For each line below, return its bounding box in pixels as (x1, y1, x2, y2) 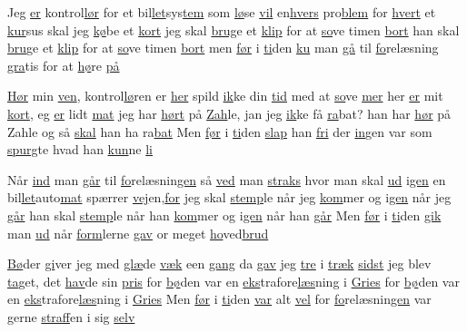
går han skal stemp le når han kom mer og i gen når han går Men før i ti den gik (7, 205, 442, 224)
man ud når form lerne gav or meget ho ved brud (7, 223, 269, 242)
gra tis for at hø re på (7, 55, 120, 74)
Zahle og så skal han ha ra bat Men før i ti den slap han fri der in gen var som (7, 122, 432, 141)
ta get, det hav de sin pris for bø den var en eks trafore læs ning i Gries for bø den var (7, 271, 460, 290)
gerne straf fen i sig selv (7, 307, 135, 326)
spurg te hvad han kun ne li (7, 140, 154, 159)
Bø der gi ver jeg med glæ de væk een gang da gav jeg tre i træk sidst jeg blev (7, 254, 432, 273)
